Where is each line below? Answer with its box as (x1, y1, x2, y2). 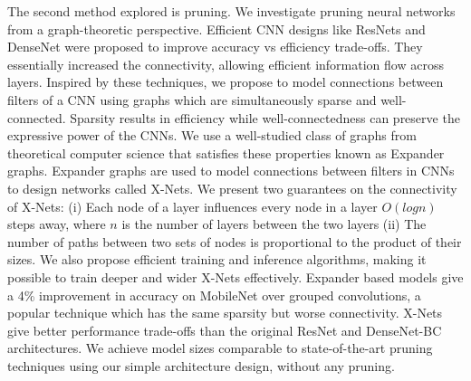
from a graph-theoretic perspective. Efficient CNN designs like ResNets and (7, 19, 426, 38)
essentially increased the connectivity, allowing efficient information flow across (7, 54, 444, 73)
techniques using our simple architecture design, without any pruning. (7, 356, 395, 375)
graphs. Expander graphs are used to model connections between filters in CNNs (7, 161, 455, 180)
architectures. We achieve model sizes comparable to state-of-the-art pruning (7, 338, 433, 357)
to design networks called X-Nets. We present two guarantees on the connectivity (7, 178, 457, 197)
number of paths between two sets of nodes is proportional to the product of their (7, 232, 462, 251)
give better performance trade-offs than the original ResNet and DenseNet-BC (7, 320, 442, 339)
